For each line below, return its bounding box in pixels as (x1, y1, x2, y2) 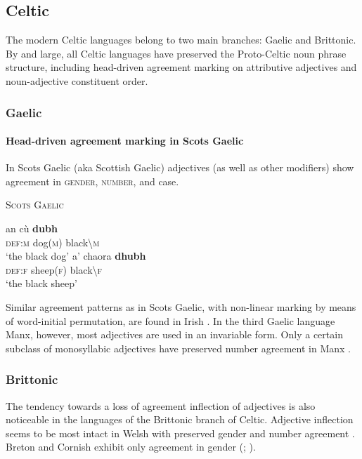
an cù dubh (6, 221, 58, 235)
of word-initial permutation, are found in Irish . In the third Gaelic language (6, 313, 335, 328)
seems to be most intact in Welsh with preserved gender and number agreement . (6, 425, 355, 440)
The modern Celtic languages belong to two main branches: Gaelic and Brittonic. (6, 32, 356, 47)
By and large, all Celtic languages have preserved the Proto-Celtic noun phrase (6, 46, 347, 60)
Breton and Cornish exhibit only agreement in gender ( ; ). (6, 439, 256, 454)
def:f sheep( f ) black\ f (6, 262, 103, 277)
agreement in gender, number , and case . (6, 173, 179, 188)
